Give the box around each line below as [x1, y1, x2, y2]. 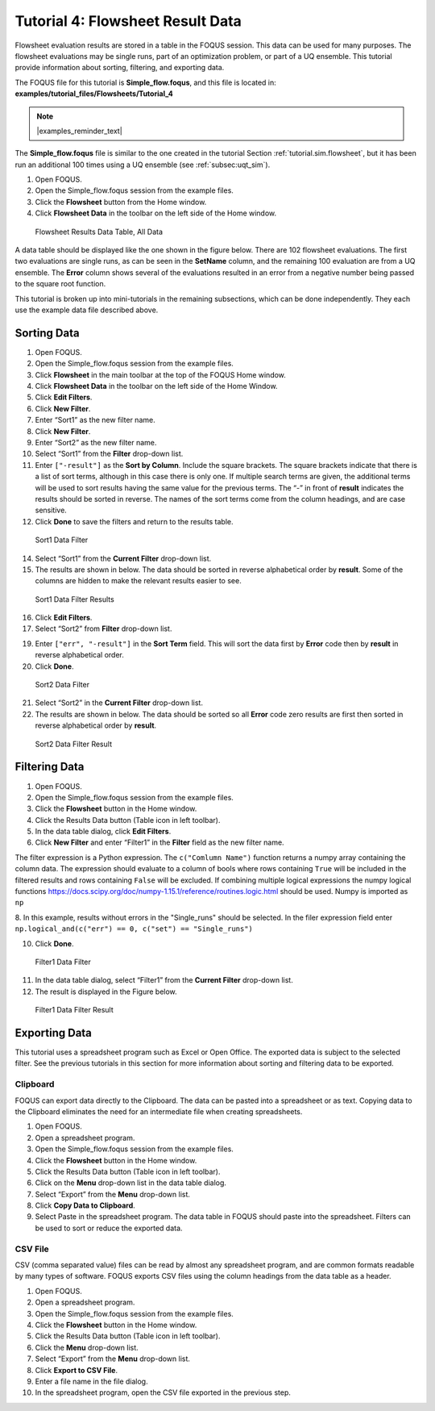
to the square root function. [14, 279, 106, 289]
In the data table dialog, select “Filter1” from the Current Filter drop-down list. [35, 975, 293, 985]
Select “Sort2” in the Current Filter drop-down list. [35, 698, 203, 708]
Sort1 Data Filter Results [35, 594, 114, 604]
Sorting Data [14, 326, 80, 340]
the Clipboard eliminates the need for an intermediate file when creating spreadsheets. [14, 1106, 303, 1117]
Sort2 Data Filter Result [35, 739, 113, 749]
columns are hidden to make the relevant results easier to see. [35, 576, 242, 586]
